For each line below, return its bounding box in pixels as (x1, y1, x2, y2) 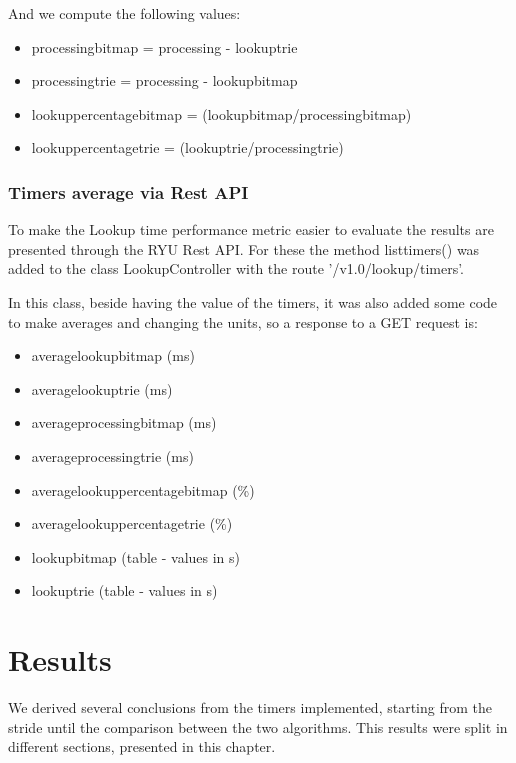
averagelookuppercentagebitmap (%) (31, 479, 255, 500)
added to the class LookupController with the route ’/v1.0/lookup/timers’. (8, 258, 465, 279)
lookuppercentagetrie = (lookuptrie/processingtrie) (31, 137, 344, 158)
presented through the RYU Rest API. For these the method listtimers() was (8, 238, 480, 259)
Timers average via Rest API (8, 179, 249, 204)
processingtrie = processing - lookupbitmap (31, 70, 298, 91)
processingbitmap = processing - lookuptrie (31, 36, 298, 57)
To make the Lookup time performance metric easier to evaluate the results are (8, 219, 494, 240)
